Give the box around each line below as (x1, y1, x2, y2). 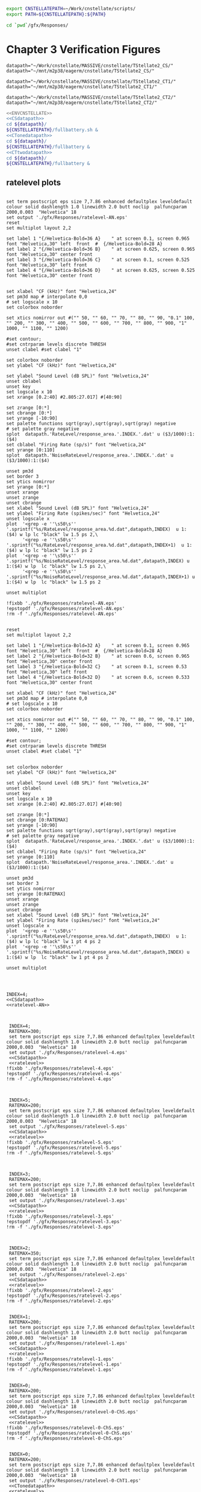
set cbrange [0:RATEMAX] (6, 817, 69, 823)
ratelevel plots (6, 177, 61, 187)
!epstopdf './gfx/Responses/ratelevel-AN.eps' (6, 606, 125, 612)
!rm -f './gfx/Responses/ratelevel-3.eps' (6, 1224, 114, 1230)
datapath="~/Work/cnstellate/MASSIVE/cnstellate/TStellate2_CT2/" (6, 94, 176, 100)
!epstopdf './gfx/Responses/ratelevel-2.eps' (6, 1293, 122, 1299)
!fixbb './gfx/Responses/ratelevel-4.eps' (6, 1066, 114, 1072)
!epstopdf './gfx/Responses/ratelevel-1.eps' (6, 1362, 122, 1368)
